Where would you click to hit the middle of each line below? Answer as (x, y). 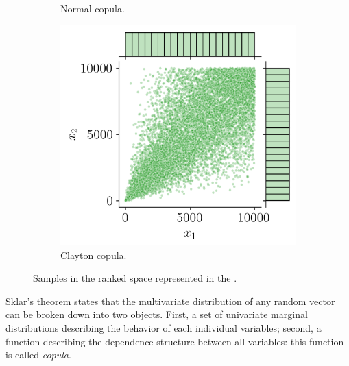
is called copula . (38, 355)
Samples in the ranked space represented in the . (135, 278)
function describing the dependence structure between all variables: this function (175, 341)
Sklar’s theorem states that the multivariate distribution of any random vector (170, 301)
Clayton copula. (94, 255)
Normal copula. (93, 8)
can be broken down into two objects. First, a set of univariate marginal (157, 314)
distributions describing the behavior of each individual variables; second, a (164, 328)
